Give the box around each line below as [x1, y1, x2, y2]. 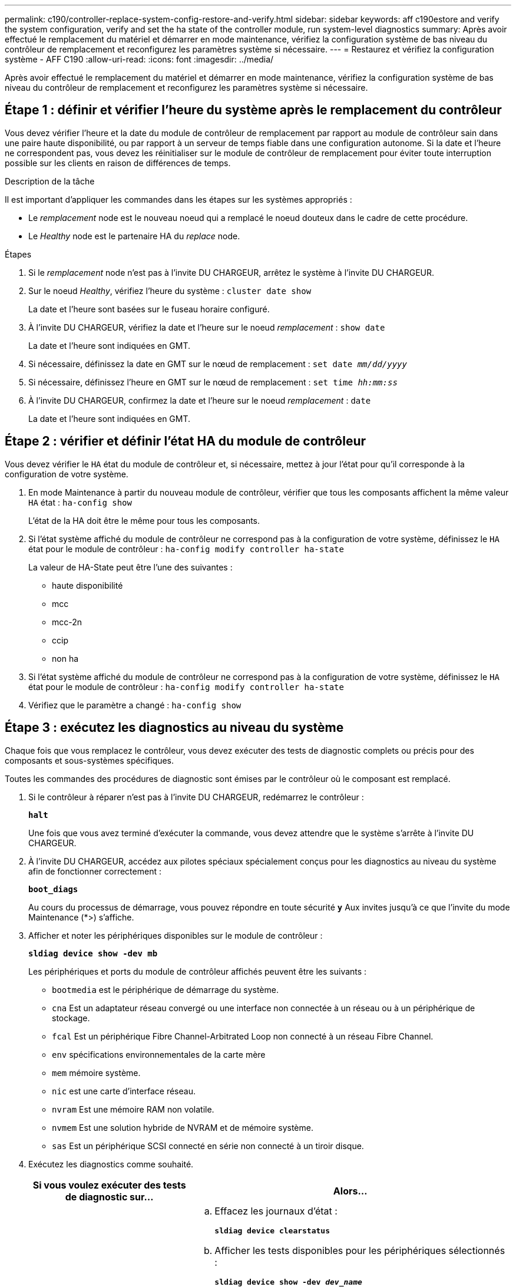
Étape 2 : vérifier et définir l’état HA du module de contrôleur [5, 434, 366, 449]
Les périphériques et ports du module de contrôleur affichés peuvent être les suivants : [28, 966, 367, 976]
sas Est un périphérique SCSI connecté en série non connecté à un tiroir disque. [52, 1140, 364, 1151]
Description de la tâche [5, 176, 95, 186]
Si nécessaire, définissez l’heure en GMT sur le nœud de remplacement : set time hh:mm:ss [28, 377, 398, 387]
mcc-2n [52, 616, 82, 627]
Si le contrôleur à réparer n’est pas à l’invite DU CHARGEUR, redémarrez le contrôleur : [28, 791, 364, 802]
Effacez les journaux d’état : [214, 1204, 338, 1217]
